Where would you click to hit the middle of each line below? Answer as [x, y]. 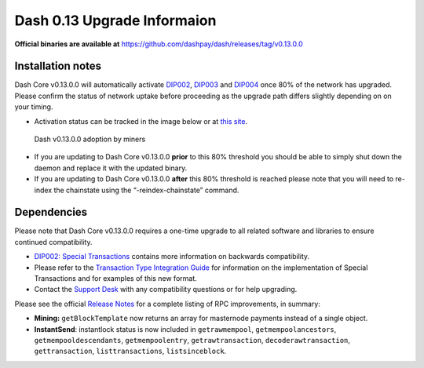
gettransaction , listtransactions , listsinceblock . [130, 351]
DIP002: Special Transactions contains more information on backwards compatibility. [172, 257]
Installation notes [58, 66]
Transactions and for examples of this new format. [116, 279]
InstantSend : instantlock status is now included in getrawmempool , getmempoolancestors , [185, 329]
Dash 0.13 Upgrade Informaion [115, 20]
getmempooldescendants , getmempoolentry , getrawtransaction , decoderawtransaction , [192, 340]
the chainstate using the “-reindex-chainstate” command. [146, 190]
